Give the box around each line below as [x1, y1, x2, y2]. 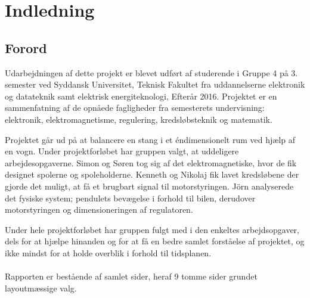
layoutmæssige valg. [5, 281, 77, 294]
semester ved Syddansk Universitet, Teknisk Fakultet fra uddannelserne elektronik [5, 78, 305, 91]
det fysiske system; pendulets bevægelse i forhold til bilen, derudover [5, 191, 256, 204]
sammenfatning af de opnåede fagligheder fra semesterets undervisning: [5, 101, 265, 114]
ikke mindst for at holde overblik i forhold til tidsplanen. [5, 246, 212, 259]
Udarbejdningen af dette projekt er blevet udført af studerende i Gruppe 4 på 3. [5, 66, 298, 79]
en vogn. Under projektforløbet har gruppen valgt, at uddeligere [5, 145, 239, 157]
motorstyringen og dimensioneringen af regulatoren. [5, 203, 193, 216]
